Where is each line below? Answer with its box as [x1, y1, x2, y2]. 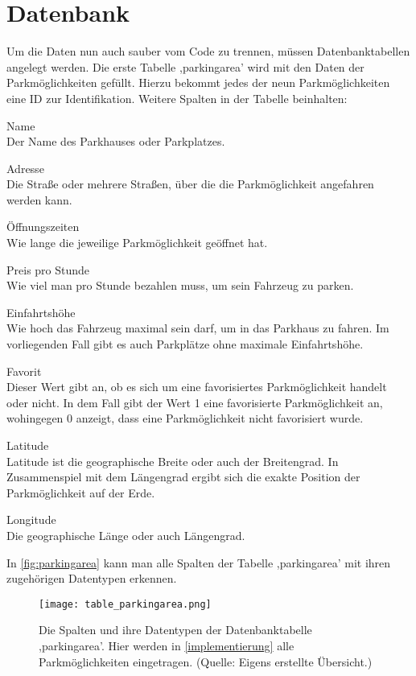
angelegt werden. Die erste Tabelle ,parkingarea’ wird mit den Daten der [6, 58, 365, 75]
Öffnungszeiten [6, 218, 80, 235]
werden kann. [6, 191, 72, 208]
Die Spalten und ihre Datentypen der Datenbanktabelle [39, 621, 312, 638]
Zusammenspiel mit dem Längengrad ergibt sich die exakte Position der [6, 468, 360, 485]
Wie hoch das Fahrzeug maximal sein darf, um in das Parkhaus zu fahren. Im [6, 319, 389, 336]
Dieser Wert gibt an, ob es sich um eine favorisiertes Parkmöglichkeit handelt [6, 378, 387, 395]
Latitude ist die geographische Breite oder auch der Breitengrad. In [6, 452, 339, 469]
